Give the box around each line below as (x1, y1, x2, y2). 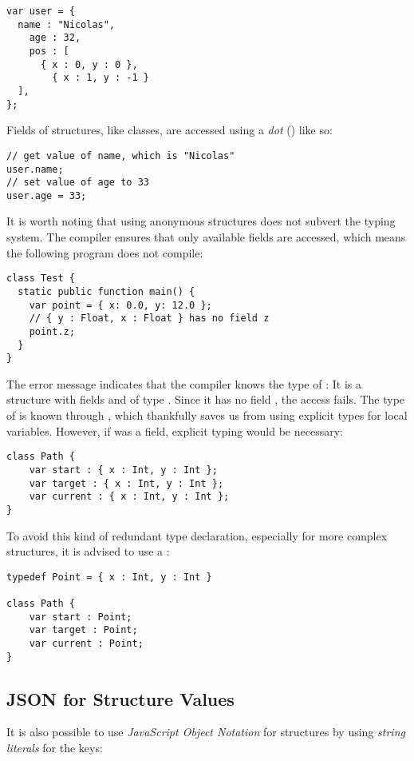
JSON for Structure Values (6, 686, 235, 711)
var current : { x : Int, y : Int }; (29, 491, 230, 503)
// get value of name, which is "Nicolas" (6, 149, 235, 161)
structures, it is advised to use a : (6, 543, 170, 560)
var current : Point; (29, 637, 144, 649)
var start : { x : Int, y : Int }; (29, 464, 218, 476)
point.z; (29, 325, 75, 337)
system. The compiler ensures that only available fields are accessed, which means (6, 229, 406, 245)
